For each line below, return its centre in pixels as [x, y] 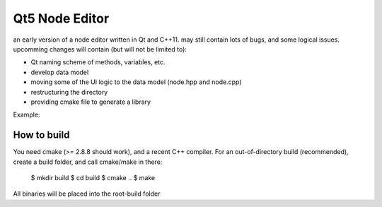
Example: [27, 115]
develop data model [60, 72]
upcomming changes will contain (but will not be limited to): [100, 49]
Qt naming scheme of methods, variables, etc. [98, 62]
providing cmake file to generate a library [91, 102]
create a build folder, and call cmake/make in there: [88, 162]
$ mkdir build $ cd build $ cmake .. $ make [93, 177]
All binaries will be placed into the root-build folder [87, 194]
